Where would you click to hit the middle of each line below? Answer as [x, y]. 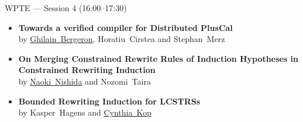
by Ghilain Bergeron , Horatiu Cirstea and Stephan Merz [122, 39]
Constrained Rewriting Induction [87, 70]
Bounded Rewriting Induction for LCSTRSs [109, 101]
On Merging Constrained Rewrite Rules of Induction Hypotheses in [159, 58]
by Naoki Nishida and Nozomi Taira [85, 81]
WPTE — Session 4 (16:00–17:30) [66, 8]
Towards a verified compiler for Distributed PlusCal [125, 27]
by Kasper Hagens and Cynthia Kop [85, 112]
